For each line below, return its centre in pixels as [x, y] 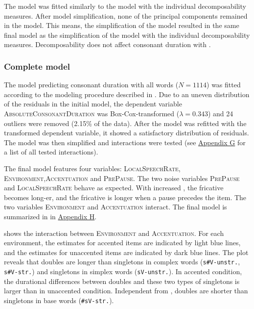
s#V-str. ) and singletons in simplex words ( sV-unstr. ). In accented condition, [123, 271]
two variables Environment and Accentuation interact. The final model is [115, 207]
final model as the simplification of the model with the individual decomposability [127, 35]
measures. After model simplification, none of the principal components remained [126, 15]
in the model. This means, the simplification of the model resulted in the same [122, 25]
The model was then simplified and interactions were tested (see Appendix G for [125, 142]
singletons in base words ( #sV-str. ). [59, 300]
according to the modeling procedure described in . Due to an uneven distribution [127, 94]
